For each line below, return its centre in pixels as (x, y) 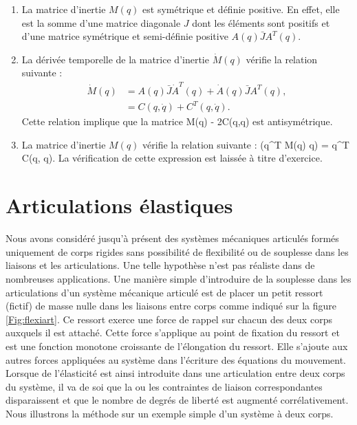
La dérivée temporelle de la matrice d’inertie (115, 59)
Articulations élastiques (119, 205)
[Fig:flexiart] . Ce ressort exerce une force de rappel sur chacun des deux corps (169, 319)
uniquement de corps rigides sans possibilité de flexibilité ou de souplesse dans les (177, 251)
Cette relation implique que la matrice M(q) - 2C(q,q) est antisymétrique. (177, 121)
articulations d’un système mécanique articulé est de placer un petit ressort (164, 292)
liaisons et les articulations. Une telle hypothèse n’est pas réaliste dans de (160, 265)
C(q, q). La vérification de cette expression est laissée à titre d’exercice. (172, 158)
